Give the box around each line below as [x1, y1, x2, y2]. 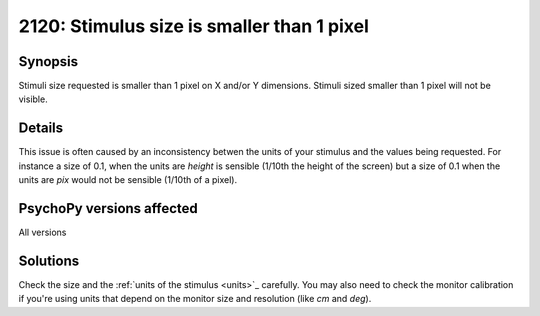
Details [18, 120, 64, 137]
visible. [18, 93, 49, 105]
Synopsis [18, 53, 79, 70]
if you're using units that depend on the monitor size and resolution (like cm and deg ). [18, 293, 372, 305]
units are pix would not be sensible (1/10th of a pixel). [18, 174, 238, 186]
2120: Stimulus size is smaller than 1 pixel [18, 15, 369, 37]
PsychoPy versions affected [18, 200, 199, 217]
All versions [18, 226, 67, 239]
